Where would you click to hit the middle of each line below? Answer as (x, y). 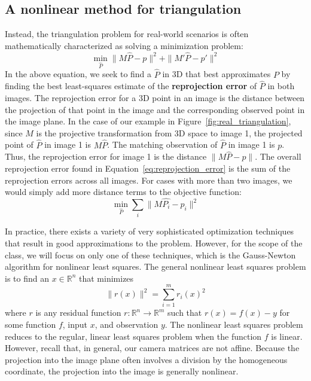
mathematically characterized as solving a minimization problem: (124, 45)
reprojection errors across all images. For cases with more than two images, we (149, 180)
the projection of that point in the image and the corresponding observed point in (155, 109)
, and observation (126, 324)
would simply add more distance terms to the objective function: (123, 192)
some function (31, 324)
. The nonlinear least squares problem (234, 324)
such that (185, 313)
